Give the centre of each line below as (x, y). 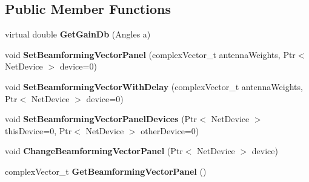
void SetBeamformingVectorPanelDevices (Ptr (101, 119)
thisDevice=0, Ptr (38, 130)
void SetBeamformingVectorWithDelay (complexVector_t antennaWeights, (154, 86)
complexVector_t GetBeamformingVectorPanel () (106, 171)
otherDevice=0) (170, 130)
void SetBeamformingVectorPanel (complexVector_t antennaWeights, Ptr (150, 54)
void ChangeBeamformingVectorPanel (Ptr (94, 151)
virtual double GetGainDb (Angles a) (78, 34)
